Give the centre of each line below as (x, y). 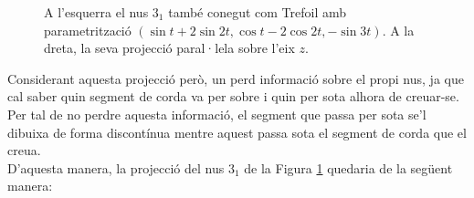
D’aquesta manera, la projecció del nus (116, 167)
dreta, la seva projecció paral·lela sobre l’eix (169, 48)
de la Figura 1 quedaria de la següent (348, 167)
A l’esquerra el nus (96, 12)
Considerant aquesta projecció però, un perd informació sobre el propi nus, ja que (236, 78)
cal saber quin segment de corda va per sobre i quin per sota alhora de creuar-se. (233, 96)
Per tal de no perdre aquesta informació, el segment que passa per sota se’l (217, 114)
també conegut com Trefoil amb (258, 12)
